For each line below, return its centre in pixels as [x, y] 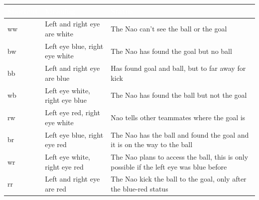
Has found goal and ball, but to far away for [178, 68]
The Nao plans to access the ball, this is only [180, 156]
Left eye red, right [72, 112]
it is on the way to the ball [152, 144]
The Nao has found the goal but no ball [171, 51]
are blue [57, 78]
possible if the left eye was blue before [169, 166]
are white [59, 33]
